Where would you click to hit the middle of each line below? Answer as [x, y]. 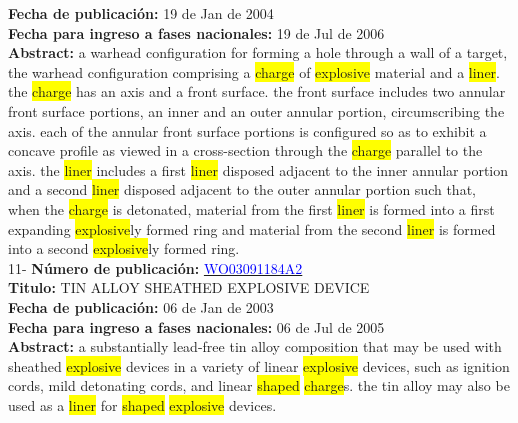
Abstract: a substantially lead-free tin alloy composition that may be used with [255, 346]
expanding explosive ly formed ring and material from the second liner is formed [252, 228]
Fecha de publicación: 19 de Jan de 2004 [141, 13]
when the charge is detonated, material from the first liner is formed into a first [251, 208]
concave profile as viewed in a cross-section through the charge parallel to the [245, 150]
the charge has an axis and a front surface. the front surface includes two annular [257, 91]
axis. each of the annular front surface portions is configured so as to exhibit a [247, 130]
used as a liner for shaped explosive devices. [142, 404]
